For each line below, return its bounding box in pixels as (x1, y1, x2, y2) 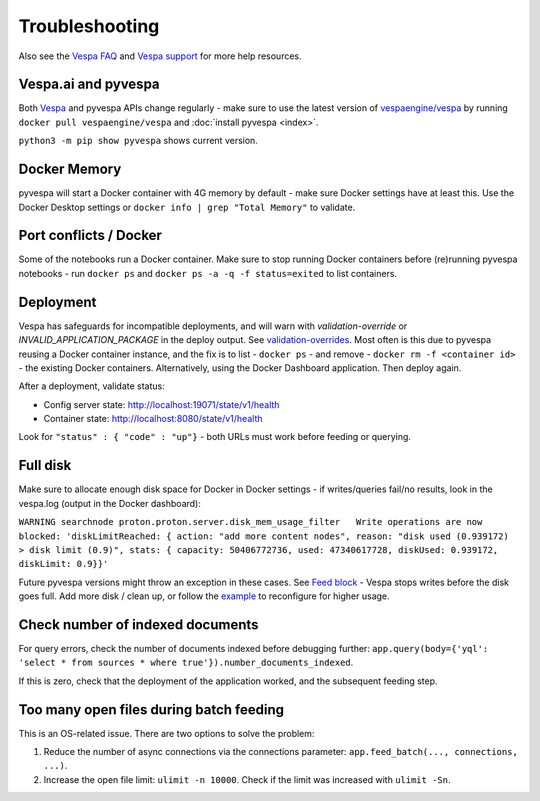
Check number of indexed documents (18, 616, 259, 633)
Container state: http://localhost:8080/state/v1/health (43, 413, 263, 425)
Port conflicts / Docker (18, 227, 162, 244)
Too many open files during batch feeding (18, 701, 285, 718)
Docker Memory (18, 161, 122, 178)
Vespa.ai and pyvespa (18, 76, 160, 93)
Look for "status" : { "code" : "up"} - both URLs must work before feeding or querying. (18, 431, 412, 443)
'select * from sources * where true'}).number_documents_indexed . (18, 656, 354, 669)
